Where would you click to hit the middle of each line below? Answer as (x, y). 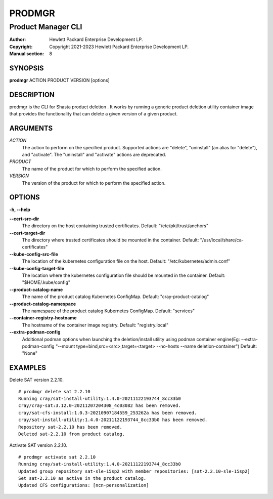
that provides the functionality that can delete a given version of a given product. (94, 114)
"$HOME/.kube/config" (46, 282)
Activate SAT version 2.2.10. (38, 445)
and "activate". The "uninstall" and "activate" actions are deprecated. (94, 155)
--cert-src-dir (24, 219)
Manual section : (27, 54)
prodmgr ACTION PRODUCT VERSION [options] (59, 80)
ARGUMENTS (31, 128)
